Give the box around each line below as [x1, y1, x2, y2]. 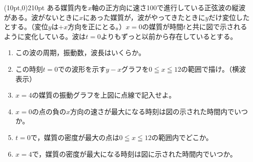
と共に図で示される [186, 21, 248, 32]
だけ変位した [208, 12, 250, 22]
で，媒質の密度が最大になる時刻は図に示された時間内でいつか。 [32, 148, 237, 159]
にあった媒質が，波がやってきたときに [83, 12, 206, 22]
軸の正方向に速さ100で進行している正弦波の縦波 [91, 2, 246, 12]
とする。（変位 [4, 21, 48, 32]
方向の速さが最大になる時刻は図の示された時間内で [70, 106, 234, 116]
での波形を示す [58, 63, 106, 74]
